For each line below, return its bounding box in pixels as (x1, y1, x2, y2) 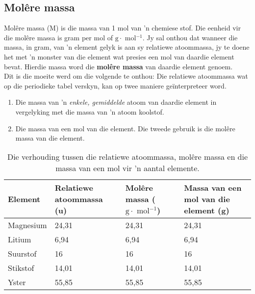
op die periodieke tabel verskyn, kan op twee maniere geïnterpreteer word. (4, 80, 227, 90)
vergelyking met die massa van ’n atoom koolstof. (15, 106, 164, 117)
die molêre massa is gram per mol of (4, 32, 113, 42)
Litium (8, 233, 31, 245)
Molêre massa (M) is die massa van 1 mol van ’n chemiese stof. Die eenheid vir (4, 23, 241, 33)
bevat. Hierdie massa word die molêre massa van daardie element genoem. (4, 61, 233, 71)
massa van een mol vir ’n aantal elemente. (55, 162, 200, 174)
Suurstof (8, 247, 37, 259)
